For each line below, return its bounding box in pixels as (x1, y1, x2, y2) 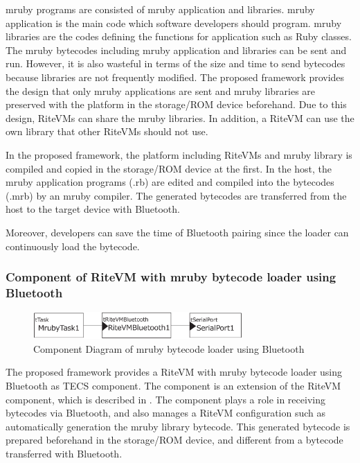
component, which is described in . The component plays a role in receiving (6, 392, 325, 406)
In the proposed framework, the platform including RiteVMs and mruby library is (6, 147, 352, 161)
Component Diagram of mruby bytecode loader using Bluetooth (33, 341, 305, 356)
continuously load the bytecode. (6, 238, 140, 253)
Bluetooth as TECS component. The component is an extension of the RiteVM (6, 378, 341, 392)
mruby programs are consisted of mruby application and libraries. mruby (6, 2, 315, 16)
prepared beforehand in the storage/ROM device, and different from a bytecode (6, 433, 343, 447)
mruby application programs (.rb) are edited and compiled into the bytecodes (6, 175, 334, 189)
